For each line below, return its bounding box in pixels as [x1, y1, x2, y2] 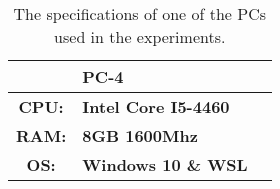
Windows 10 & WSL [82, 153, 248, 176]
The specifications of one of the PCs [13, 2, 266, 25]
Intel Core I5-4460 [82, 95, 230, 118]
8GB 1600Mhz [82, 124, 198, 147]
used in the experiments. [54, 25, 226, 48]
